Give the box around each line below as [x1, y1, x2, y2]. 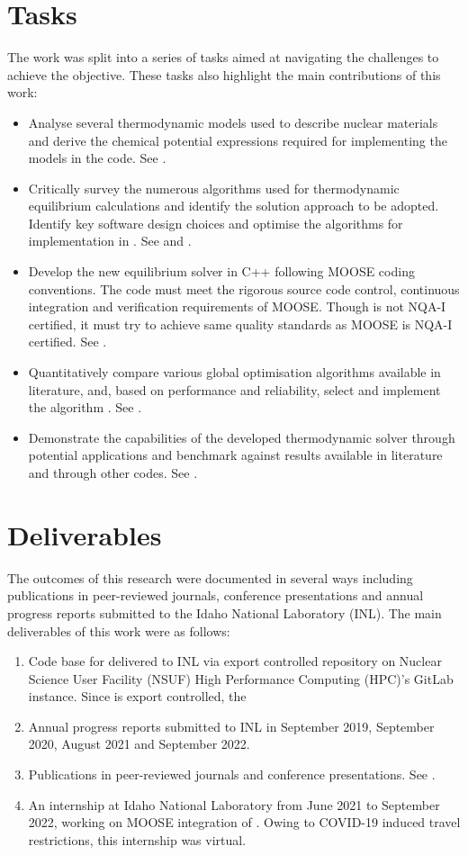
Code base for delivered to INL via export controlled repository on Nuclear [28, 652, 442, 670]
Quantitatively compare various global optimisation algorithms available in [28, 363, 441, 382]
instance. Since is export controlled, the [28, 687, 247, 706]
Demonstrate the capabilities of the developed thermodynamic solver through [28, 427, 455, 446]
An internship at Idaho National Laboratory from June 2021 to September [28, 795, 440, 814]
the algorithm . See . [28, 398, 142, 417]
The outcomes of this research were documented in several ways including [7, 568, 413, 587]
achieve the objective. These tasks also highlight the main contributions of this [7, 65, 441, 84]
